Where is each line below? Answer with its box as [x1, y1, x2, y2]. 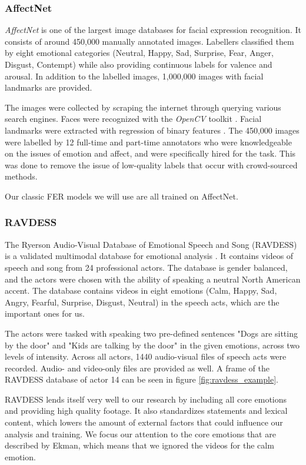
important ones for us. [5, 307, 85, 320]
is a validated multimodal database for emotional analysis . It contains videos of [5, 250, 294, 262]
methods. [5, 170, 38, 182]
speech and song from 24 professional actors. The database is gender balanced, [5, 261, 288, 273]
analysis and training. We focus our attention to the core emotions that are [5, 427, 276, 440]
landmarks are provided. [5, 81, 92, 94]
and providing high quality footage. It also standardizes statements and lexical [5, 404, 288, 417]
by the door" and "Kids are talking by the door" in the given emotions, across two [5, 338, 300, 351]
